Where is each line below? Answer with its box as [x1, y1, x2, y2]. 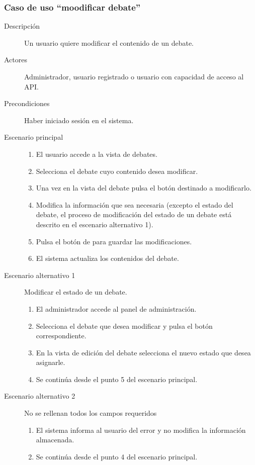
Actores [4, 54, 27, 65]
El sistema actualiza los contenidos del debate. [36, 253, 179, 263]
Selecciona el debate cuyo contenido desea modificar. [36, 165, 198, 176]
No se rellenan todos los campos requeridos [24, 408, 157, 418]
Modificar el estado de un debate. [24, 287, 127, 297]
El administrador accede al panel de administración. [36, 303, 197, 314]
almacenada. [36, 434, 74, 445]
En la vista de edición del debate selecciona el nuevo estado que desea [36, 347, 251, 357]
